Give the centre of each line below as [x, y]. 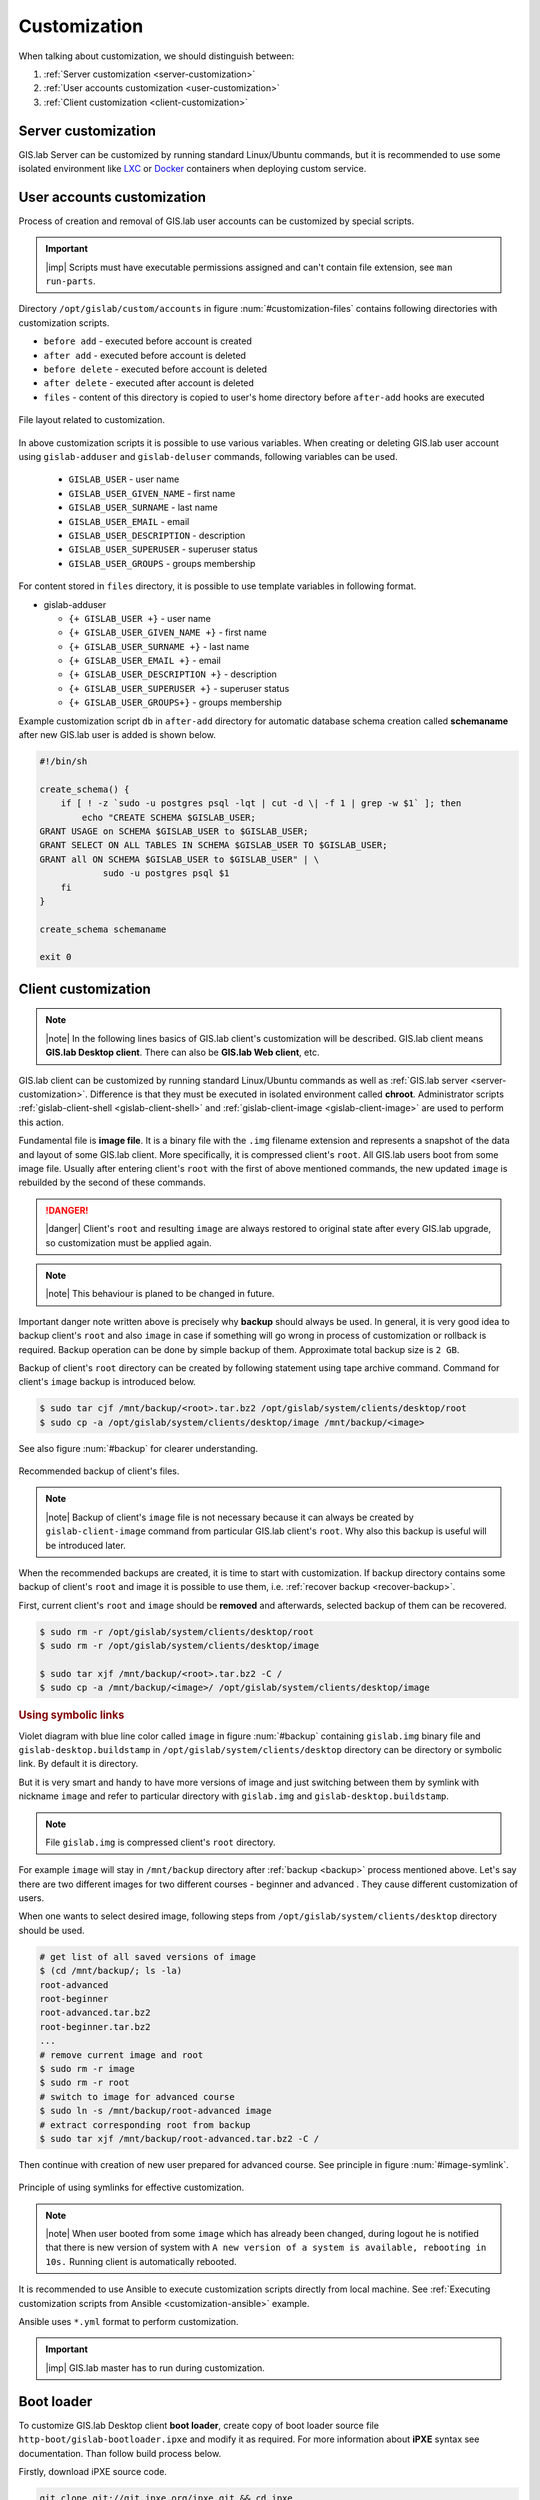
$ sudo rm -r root [84, 2083]
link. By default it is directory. [78, 1764]
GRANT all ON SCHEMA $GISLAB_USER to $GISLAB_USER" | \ [179, 859]
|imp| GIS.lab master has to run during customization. [155, 2367]
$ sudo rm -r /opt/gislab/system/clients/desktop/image [179, 1646]
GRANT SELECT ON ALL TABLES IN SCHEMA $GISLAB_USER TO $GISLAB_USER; [213, 845]
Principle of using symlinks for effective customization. [131, 2187]
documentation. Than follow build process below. [120, 2453]
